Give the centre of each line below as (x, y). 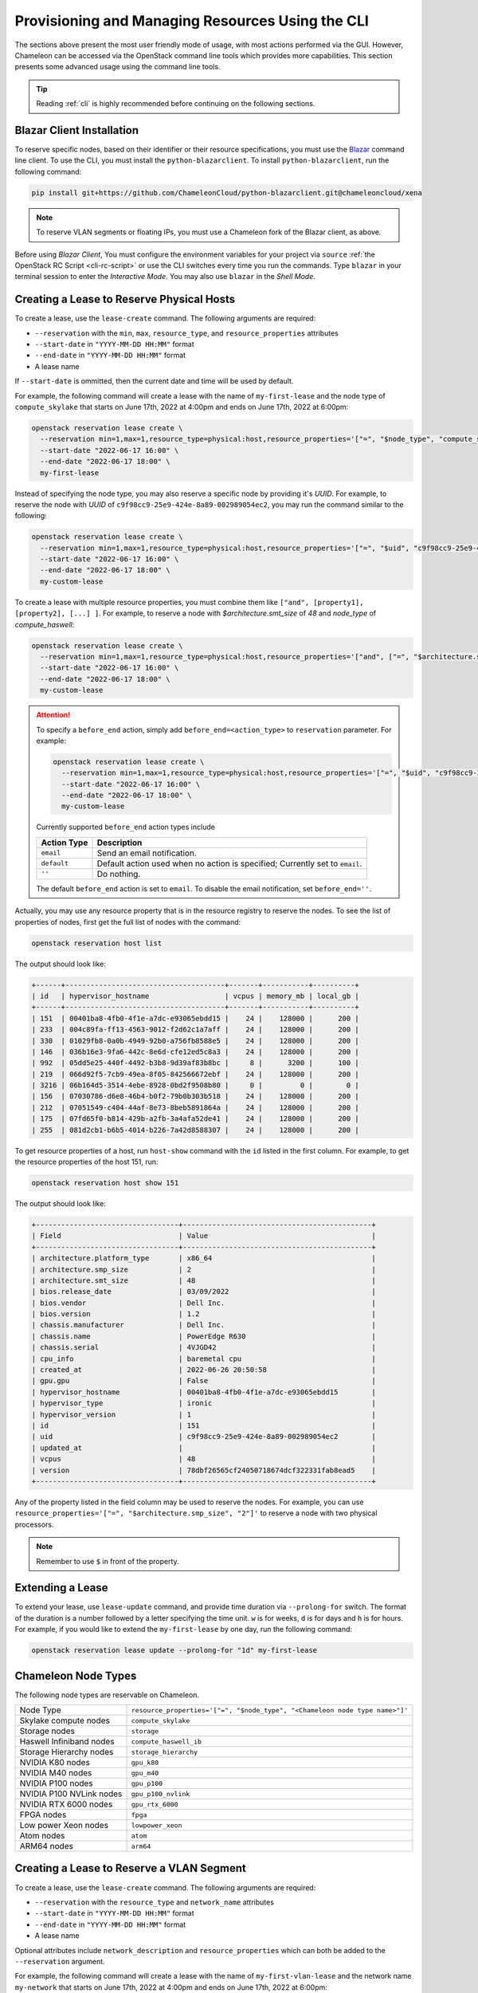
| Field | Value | (204, 1236)
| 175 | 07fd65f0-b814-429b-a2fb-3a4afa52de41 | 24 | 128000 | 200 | (196, 1119)
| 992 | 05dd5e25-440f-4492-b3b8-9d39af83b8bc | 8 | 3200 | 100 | (196, 1063)
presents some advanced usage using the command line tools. (118, 67)
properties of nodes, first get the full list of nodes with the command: (128, 922)
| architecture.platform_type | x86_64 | (204, 1258)
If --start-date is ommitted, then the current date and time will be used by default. (154, 381)
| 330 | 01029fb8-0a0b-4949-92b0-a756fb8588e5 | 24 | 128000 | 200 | (196, 1041)
